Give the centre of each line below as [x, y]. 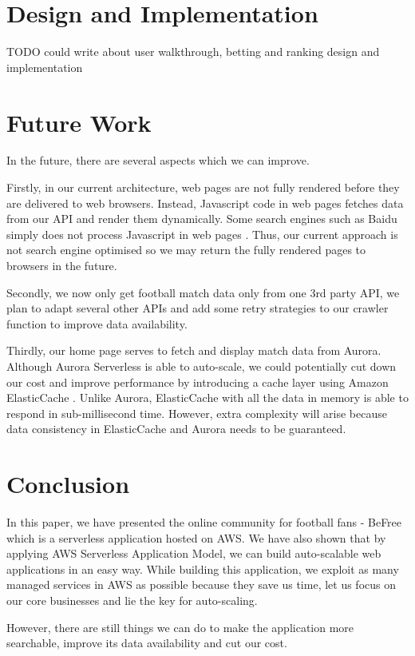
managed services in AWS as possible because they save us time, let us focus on [202, 584]
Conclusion [68, 484]
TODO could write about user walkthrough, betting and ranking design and [193, 52]
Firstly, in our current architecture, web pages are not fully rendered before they [203, 187]
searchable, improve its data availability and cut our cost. [147, 643]
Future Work [79, 122]
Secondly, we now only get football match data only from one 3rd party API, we [203, 292]
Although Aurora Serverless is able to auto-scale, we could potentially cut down [202, 366]
